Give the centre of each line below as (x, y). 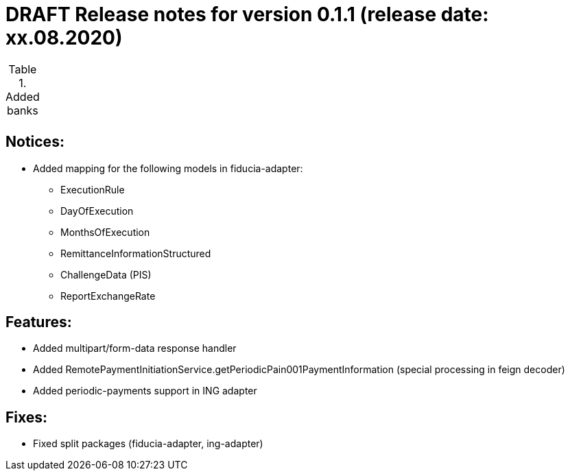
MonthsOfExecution (105, 232)
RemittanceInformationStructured (136, 253)
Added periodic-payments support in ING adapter (145, 391)
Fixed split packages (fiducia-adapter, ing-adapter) (148, 444)
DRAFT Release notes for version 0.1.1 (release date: (247, 14)
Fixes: (27, 417)
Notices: (35, 142)
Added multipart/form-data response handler (135, 348)
